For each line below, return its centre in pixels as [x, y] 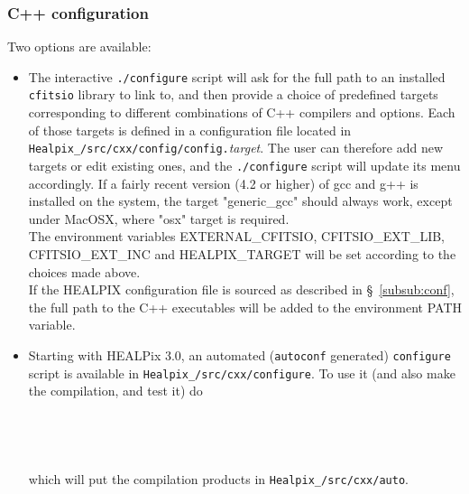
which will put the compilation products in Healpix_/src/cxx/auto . [218, 479]
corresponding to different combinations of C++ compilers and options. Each [242, 112]
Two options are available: [79, 47]
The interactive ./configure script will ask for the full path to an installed [237, 76]
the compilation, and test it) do [115, 391]
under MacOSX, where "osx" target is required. [159, 218]
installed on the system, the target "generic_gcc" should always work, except [240, 201]
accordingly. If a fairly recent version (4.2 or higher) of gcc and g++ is [223, 183]
